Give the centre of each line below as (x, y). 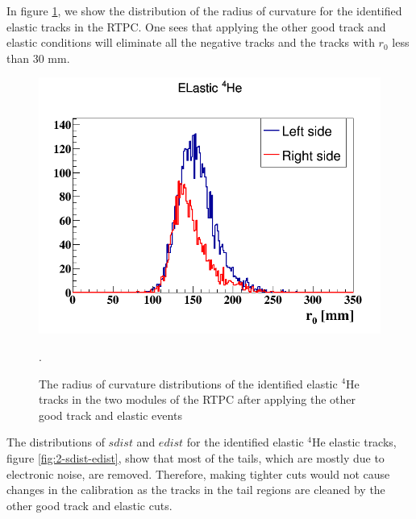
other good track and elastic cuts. (89, 505)
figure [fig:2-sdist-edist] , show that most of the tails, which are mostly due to (196, 457)
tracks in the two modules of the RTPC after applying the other (198, 399)
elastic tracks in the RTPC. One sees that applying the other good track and (196, 26)
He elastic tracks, (354, 442)
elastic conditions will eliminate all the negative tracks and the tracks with (191, 42)
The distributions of (56, 442)
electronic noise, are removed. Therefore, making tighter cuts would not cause (198, 473)
